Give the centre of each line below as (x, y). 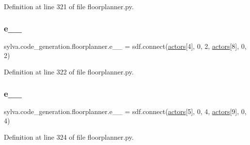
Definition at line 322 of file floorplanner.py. (69, 72)
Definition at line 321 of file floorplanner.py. (69, 6)
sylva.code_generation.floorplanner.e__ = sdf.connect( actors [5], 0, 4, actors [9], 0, (125, 111)
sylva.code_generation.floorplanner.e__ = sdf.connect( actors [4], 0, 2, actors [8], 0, (125, 46)
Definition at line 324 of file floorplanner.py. (69, 137)
